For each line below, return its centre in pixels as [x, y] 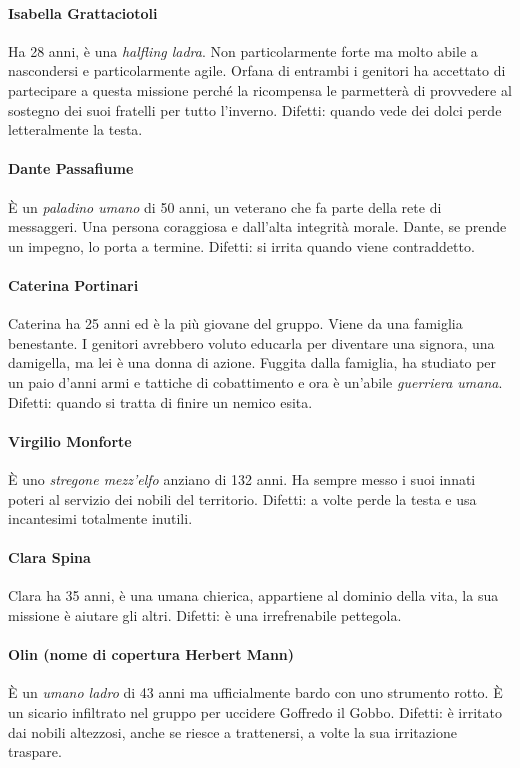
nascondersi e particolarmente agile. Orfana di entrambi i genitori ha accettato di [257, 70]
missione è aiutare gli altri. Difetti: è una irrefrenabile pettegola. [205, 615]
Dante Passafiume [71, 168]
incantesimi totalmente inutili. [100, 518]
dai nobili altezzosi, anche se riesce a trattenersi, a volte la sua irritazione [232, 731]
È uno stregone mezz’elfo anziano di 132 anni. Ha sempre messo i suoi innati [242, 478]
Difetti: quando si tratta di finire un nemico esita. [160, 401]
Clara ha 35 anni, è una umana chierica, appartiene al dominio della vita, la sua [253, 595]
